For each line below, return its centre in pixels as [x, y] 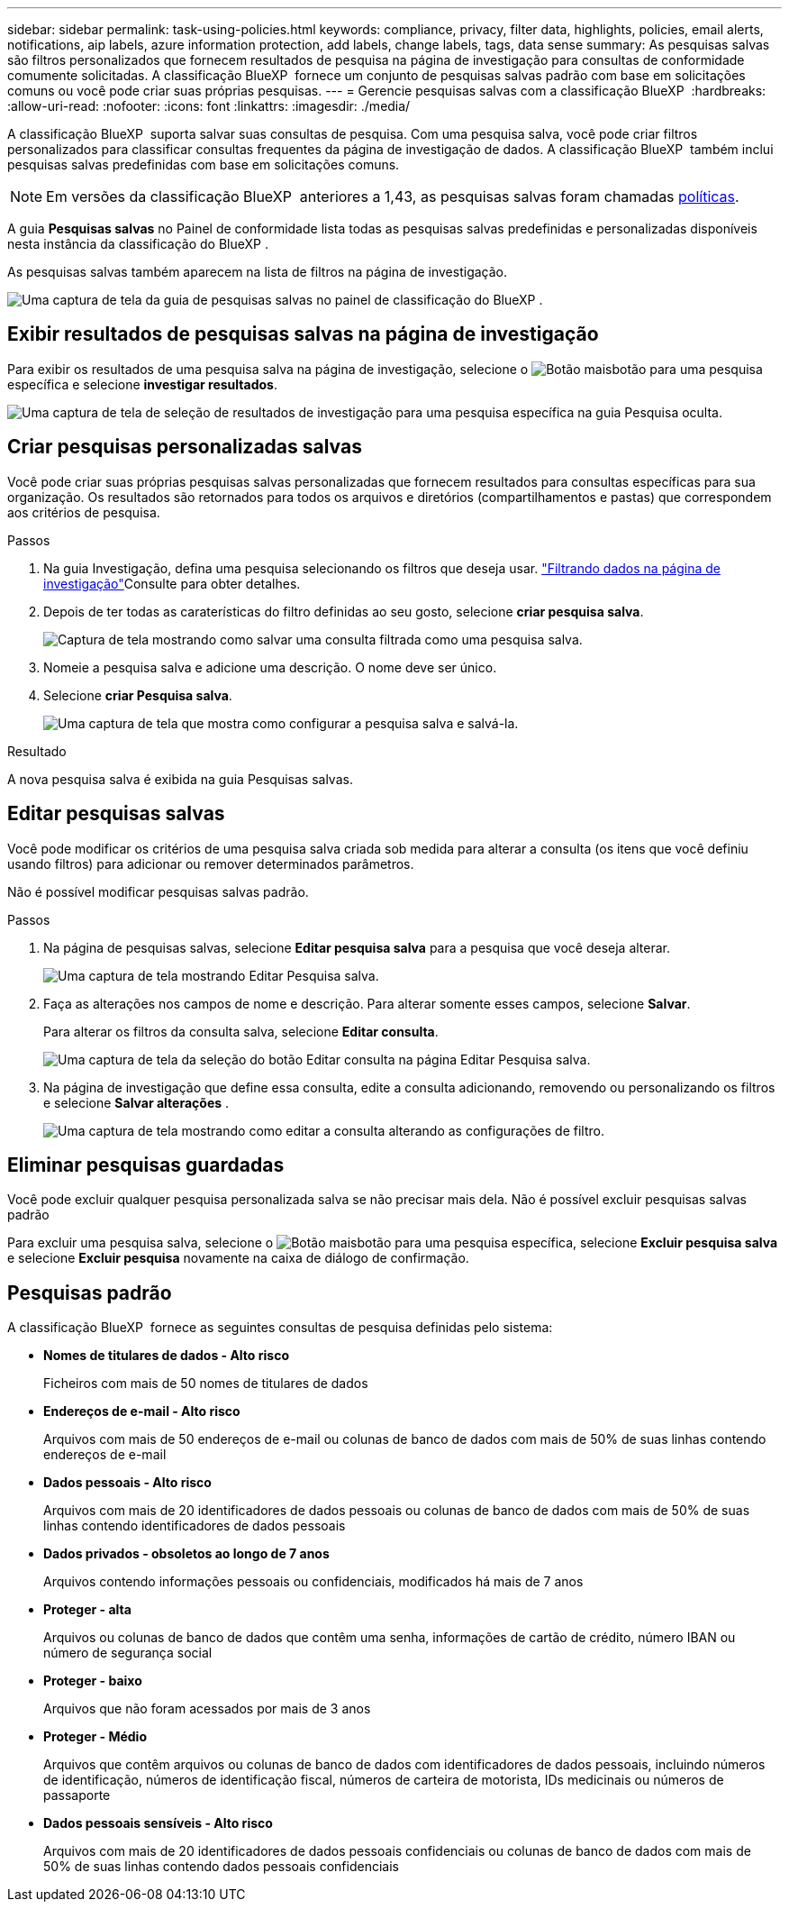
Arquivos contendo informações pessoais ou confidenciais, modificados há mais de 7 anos [313, 1582]
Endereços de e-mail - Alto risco [142, 1411]
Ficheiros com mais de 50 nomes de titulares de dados [206, 1384]
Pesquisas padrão [90, 1292]
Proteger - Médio [95, 1737]
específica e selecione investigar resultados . [142, 384]
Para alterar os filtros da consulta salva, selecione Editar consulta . [241, 1031]
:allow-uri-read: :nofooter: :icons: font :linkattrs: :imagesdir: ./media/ [209, 106]
